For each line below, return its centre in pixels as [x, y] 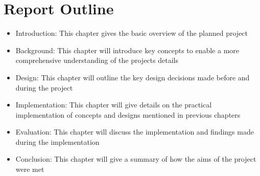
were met [30, 169]
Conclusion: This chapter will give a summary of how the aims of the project [136, 159]
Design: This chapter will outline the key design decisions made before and [133, 77]
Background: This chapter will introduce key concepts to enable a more [127, 50]
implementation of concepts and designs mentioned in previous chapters [128, 114]
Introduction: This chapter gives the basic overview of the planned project [132, 33]
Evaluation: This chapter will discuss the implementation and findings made [135, 132]
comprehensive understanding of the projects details [97, 60]
